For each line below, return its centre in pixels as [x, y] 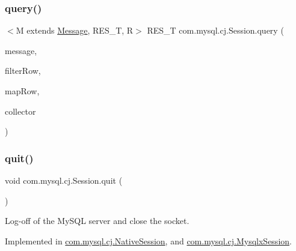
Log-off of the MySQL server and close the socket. [97, 221]
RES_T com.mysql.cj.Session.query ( [215, 30]
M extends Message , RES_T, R [75, 30]
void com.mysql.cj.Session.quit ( [64, 180]
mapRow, [22, 91]
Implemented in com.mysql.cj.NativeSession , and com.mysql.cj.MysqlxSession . [148, 240]
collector [20, 111]
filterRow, [23, 71]
